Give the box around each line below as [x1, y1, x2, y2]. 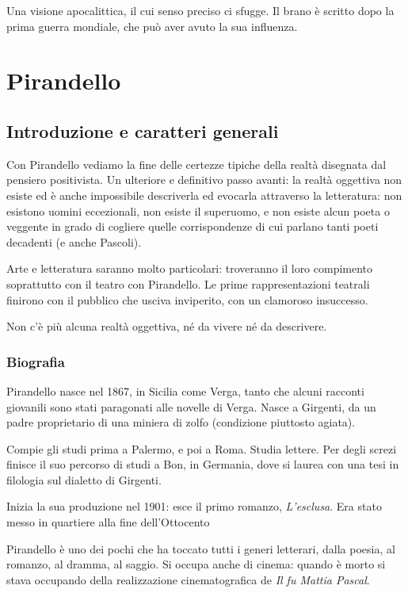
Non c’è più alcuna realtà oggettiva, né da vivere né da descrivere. [6, 318, 327, 335]
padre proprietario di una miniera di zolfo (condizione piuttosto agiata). [6, 414, 356, 430]
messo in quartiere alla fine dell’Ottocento [6, 514, 210, 530]
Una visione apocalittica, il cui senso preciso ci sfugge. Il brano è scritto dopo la [6, 2, 395, 18]
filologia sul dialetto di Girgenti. [6, 471, 162, 488]
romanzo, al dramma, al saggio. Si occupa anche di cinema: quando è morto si [6, 556, 386, 572]
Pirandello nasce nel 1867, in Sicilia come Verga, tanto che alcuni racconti [6, 382, 364, 399]
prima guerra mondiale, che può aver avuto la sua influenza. [6, 17, 298, 34]
